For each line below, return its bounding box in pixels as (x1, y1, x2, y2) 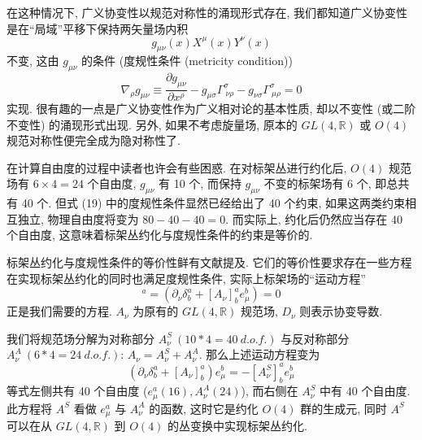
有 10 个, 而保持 (159, 175, 241, 192)
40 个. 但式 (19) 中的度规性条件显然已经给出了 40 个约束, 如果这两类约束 (21, 194, 405, 211)
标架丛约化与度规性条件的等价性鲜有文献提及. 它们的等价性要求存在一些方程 (7, 254, 412, 271)
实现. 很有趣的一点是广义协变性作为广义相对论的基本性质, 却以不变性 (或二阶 (7, 100, 416, 117)
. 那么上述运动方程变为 (198, 346, 320, 363)
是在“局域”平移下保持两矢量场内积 (7, 20, 189, 37)
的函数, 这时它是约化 (149, 399, 259, 416)
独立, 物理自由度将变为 (17, 210, 139, 227)
